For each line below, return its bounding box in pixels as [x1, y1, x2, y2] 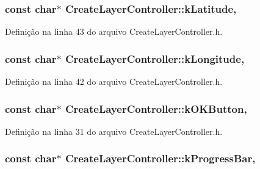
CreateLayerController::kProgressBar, [65, 151, 256, 166]
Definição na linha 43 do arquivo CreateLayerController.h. [5, 25, 223, 38]
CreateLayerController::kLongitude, [65, 51, 245, 66]
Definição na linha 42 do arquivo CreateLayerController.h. [5, 75, 223, 88]
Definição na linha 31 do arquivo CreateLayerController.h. [5, 124, 223, 137]
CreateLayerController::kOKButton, [65, 101, 247, 116]
